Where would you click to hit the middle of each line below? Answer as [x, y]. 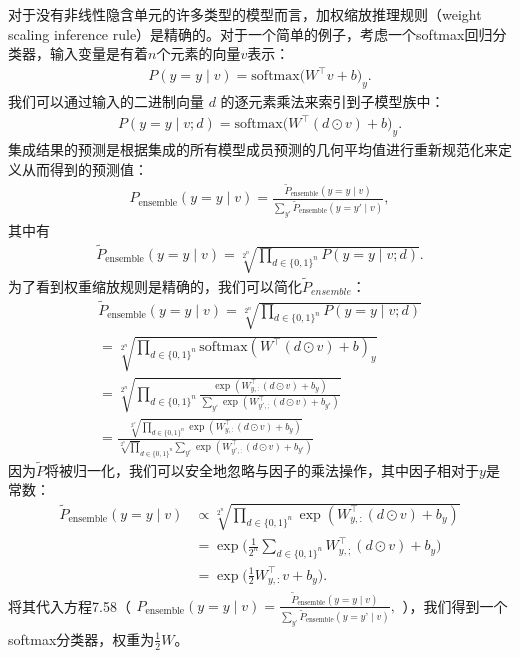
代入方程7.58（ [83, 606]
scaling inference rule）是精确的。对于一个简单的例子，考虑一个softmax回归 [250, 33]
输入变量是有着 [98, 53]
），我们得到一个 [455, 606]
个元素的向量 [198, 53]
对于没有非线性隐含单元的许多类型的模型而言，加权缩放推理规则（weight [245, 14]
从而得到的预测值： [84, 168]
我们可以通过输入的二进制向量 [106, 101]
